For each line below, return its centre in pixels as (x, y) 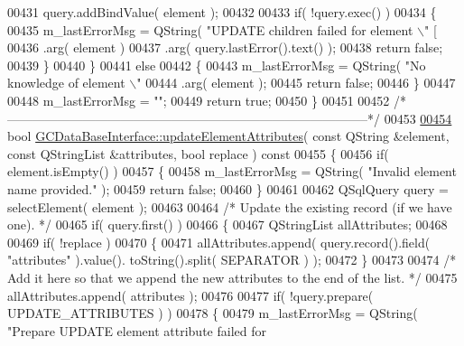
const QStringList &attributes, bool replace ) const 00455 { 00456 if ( (198, 153)
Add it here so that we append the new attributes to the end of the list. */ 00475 (232, 277)
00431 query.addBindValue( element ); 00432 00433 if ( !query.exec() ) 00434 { (222, 12)
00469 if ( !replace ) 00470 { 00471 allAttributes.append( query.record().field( (219, 242)
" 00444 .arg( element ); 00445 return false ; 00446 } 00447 (296, 83)
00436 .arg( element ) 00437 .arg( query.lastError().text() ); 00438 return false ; (225, 47)
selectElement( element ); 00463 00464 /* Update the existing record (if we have (230, 206)
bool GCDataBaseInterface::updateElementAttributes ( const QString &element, (228, 136)
